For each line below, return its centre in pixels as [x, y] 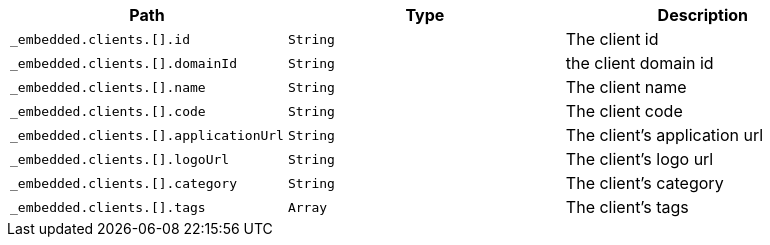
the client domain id [639, 63]
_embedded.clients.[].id [100, 39]
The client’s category [644, 183]
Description [703, 15]
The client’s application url [664, 135]
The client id [612, 39]
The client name [626, 87]
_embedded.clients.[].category [123, 183]
